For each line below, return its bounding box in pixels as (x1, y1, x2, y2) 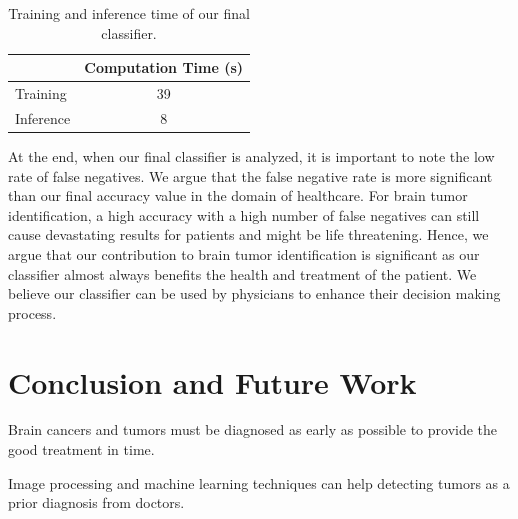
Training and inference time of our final (8, 3, 250, 23)
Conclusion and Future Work (8, 361, 417, 402)
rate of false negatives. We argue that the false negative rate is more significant (8, 165, 493, 186)
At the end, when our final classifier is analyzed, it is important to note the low (8, 145, 495, 166)
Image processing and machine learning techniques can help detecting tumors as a (8, 472, 510, 493)
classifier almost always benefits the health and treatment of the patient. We (8, 263, 477, 284)
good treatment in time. (8, 439, 155, 460)
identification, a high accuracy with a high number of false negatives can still (8, 204, 480, 225)
